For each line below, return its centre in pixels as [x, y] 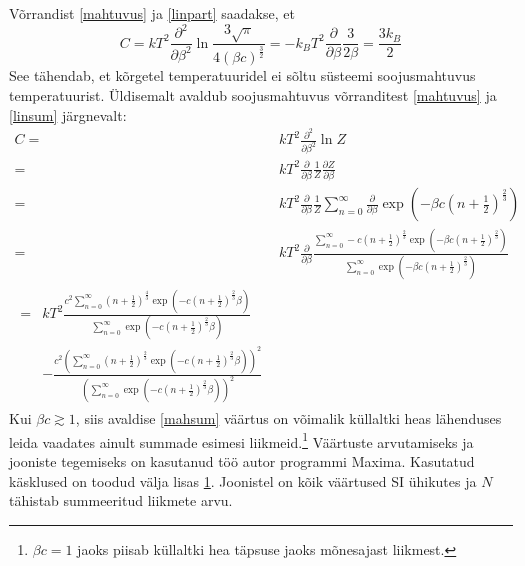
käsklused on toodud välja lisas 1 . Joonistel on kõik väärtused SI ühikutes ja [243, 480]
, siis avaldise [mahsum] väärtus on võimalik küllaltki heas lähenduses [288, 418]
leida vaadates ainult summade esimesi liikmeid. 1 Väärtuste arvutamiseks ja [241, 440]
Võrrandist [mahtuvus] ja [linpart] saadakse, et [152, 13]
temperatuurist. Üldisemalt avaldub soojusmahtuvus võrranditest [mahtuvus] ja [253, 94]
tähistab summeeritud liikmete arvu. [121, 500]
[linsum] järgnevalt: [68, 114]
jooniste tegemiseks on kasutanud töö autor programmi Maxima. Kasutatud [242, 460]
